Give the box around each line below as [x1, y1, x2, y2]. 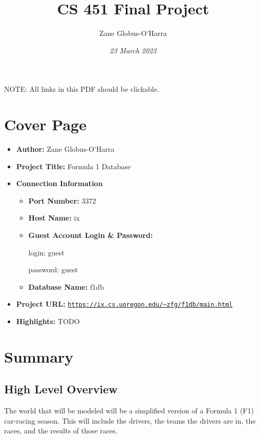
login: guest [28, 247, 64, 257]
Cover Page [4, 114, 86, 135]
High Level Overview [4, 381, 118, 397]
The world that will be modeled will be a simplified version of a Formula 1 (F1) [4, 405, 254, 416]
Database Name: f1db [28, 281, 104, 292]
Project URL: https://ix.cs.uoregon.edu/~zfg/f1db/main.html [16, 298, 233, 309]
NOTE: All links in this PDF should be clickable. [4, 84, 159, 94]
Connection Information [16, 178, 103, 189]
